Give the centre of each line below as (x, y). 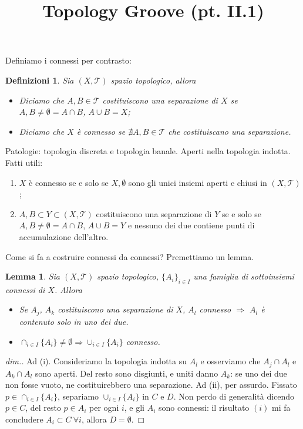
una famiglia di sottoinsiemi (244, 276)
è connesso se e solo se (69, 182)
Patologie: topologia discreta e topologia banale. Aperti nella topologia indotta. (148, 151)
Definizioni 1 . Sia (40, 80)
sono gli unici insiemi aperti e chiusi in (198, 182)
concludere (24, 419)
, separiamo (78, 396)
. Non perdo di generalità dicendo (234, 396)
